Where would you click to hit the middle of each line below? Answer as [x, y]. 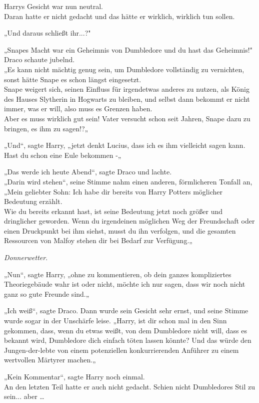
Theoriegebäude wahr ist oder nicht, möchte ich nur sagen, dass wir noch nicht [125, 284]
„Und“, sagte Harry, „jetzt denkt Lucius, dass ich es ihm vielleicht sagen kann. [125, 145]
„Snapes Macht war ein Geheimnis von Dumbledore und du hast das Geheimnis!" [128, 49]
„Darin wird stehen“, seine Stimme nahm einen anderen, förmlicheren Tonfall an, [128, 181]
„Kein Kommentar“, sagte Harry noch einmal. [74, 376]
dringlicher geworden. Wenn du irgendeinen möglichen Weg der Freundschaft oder [129, 221]
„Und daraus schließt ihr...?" [47, 33]
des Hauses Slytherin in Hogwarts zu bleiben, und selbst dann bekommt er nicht [127, 98]
